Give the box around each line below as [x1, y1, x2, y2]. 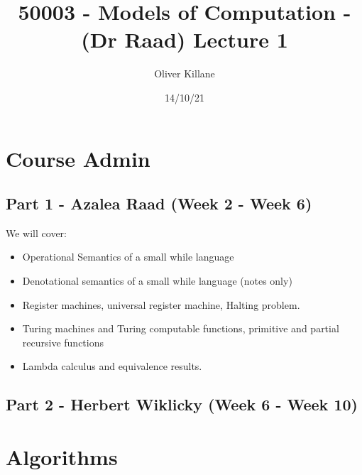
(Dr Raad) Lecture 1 [81, 25, 288, 54]
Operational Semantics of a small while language [22, 249, 234, 264]
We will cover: [6, 225, 67, 240]
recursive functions [22, 334, 104, 349]
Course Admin [6, 143, 150, 173]
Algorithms [6, 442, 118, 471]
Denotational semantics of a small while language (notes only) [22, 273, 292, 288]
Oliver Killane [154, 66, 215, 81]
